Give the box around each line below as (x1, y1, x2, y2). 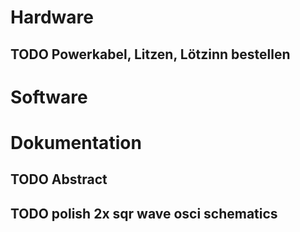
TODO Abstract (10, 171, 108, 188)
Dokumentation (10, 131, 142, 154)
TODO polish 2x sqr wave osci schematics (10, 205, 278, 222)
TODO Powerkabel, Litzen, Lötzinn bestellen (10, 46, 291, 63)
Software (10, 86, 88, 108)
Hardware (10, 6, 94, 29)
